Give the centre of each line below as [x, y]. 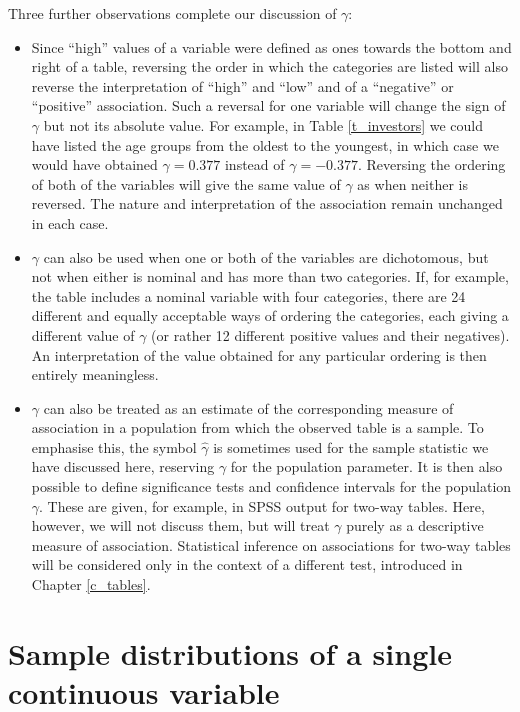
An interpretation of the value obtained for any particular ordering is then [259, 354]
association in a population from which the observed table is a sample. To [257, 427]
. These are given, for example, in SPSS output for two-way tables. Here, [262, 505]
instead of [254, 164]
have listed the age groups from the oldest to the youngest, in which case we [265, 144]
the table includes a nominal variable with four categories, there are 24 [248, 295]
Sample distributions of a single [230, 652]
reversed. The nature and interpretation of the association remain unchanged [267, 203]
